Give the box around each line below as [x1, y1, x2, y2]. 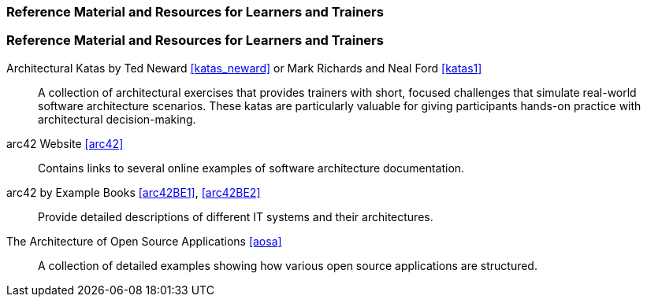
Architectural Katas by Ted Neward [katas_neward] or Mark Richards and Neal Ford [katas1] [6, 61, 482, 75]
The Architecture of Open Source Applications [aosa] [6, 234, 282, 248]
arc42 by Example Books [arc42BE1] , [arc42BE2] [6, 185, 261, 199]
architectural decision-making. [38, 112, 196, 126]
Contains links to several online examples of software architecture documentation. [38, 161, 465, 175]
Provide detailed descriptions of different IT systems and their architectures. [38, 209, 433, 224]
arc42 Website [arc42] [6, 136, 124, 150]
